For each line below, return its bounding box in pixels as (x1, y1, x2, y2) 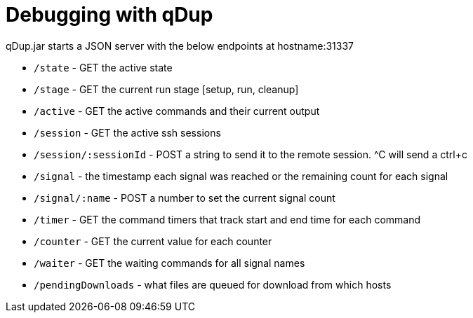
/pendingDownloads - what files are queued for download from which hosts (34, 278, 392, 291)
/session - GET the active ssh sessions (34, 126, 221, 139)
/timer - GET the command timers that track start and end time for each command (34, 213, 421, 226)
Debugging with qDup (6, 3, 213, 27)
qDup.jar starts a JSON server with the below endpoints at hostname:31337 (6, 39, 354, 52)
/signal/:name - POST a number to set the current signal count (34, 191, 335, 204)
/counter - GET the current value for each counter (34, 235, 272, 247)
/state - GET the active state (34, 61, 173, 74)
